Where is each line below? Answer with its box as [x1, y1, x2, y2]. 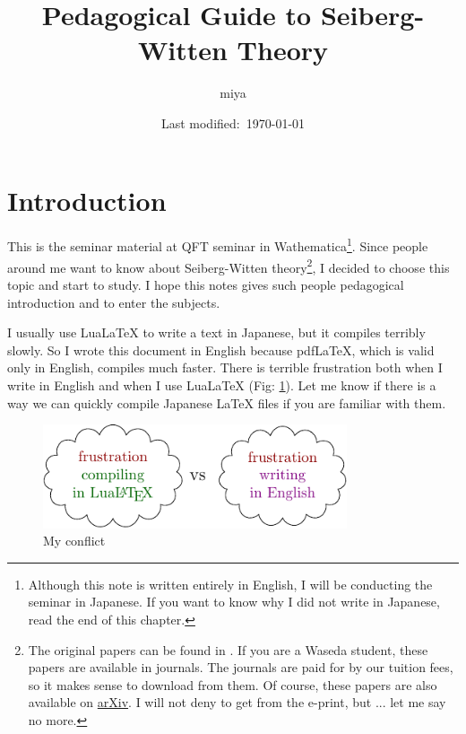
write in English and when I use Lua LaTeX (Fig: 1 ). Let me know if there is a [7, 375, 436, 394]
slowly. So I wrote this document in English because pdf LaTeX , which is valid [7, 340, 435, 359]
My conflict [43, 531, 106, 550]
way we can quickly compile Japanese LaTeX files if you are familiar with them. [7, 393, 446, 412]
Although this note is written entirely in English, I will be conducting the [28, 574, 433, 593]
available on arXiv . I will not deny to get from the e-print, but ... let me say [28, 693, 446, 712]
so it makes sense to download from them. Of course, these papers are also [28, 675, 437, 694]
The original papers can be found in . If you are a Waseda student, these [28, 640, 428, 659]
